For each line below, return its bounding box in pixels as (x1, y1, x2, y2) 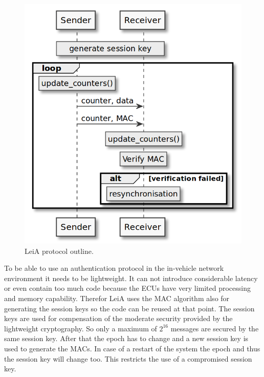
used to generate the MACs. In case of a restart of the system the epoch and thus (4, 343, 260, 353)
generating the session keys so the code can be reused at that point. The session (4, 303, 255, 313)
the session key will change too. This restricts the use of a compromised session (4, 353, 252, 364)
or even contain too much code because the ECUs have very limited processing (4, 283, 251, 293)
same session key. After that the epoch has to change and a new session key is (4, 333, 249, 344)
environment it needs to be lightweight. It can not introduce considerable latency (4, 272, 258, 283)
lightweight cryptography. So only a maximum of (4, 323, 157, 333)
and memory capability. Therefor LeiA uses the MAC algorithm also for (4, 292, 230, 303)
